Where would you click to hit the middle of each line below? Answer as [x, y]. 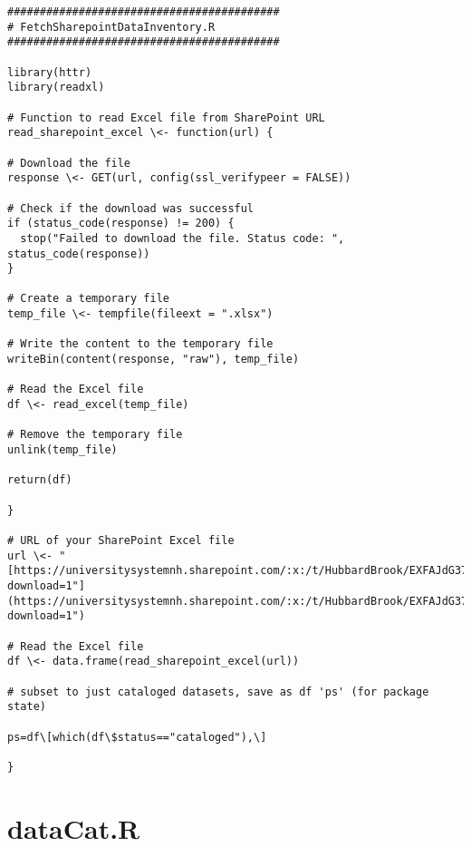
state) [27, 707]
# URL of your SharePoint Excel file [121, 540]
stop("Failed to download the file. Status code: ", [183, 238]
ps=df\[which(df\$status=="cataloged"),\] [137, 737]
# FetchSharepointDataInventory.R [111, 27]
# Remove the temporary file [95, 435]
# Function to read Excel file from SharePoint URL [166, 117]
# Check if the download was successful [131, 208]
